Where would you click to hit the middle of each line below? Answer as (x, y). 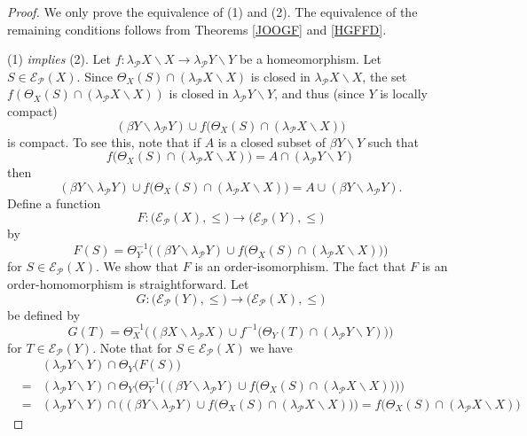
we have (271, 347)
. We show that (138, 266)
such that (393, 141)
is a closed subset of (272, 141)
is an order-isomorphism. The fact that (300, 266)
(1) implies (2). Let (59, 59)
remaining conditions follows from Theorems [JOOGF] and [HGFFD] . (197, 29)
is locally (404, 93)
